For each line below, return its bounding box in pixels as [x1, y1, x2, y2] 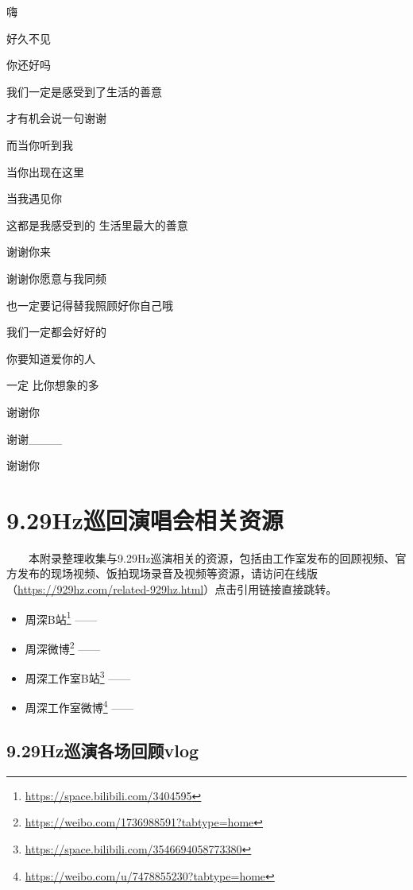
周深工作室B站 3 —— [25, 667, 131, 686]
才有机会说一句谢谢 [6, 110, 106, 126]
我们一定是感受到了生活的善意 [6, 83, 162, 99]
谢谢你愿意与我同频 [6, 269, 106, 286]
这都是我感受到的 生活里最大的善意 [6, 216, 188, 233]
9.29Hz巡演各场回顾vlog [6, 737, 199, 762]
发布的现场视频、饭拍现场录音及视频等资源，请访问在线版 [17, 565, 318, 582]
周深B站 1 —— [25, 608, 98, 627]
